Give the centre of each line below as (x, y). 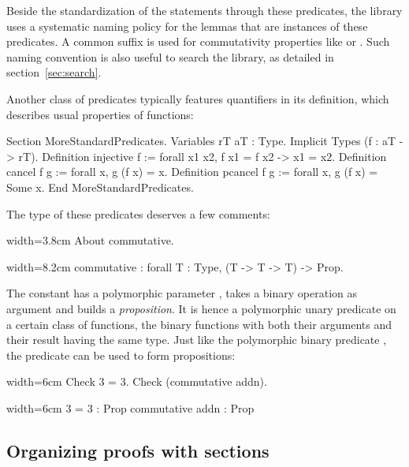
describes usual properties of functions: (100, 114)
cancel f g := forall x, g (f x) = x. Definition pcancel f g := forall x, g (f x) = (192, 172)
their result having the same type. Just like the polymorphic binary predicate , (197, 340)
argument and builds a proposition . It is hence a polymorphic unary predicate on (201, 308)
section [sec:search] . (54, 72)
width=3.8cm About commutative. (90, 240)
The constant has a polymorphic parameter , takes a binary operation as (182, 293)
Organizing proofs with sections (138, 450)
